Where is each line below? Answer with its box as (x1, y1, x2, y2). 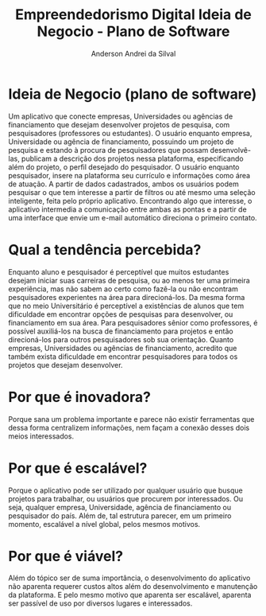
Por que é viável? (8, 547, 124, 565)
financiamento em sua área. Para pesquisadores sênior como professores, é (8, 318, 258, 327)
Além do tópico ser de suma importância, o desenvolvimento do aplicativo (8, 573, 251, 583)
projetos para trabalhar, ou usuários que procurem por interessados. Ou (8, 493, 244, 503)
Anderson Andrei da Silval (91, 49, 176, 58)
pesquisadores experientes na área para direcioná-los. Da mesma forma (8, 292, 245, 302)
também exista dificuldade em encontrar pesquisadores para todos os (8, 352, 238, 361)
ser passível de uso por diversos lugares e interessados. (8, 598, 193, 608)
